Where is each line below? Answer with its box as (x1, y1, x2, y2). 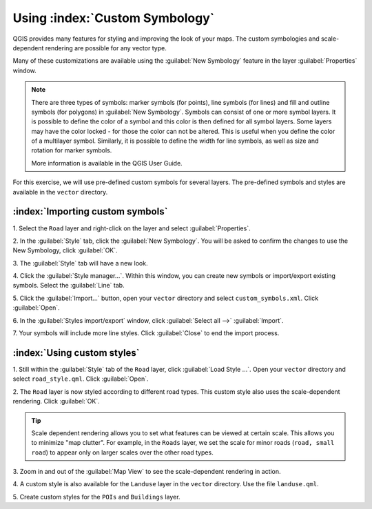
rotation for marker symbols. (31, 146, 112, 154)
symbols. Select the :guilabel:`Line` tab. (12, 281, 125, 290)
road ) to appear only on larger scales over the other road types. (31, 448, 214, 457)
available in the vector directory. (12, 188, 108, 196)
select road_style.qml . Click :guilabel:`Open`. (12, 375, 149, 383)
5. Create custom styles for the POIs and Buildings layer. (12, 492, 180, 501)
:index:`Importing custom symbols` (12, 206, 168, 217)
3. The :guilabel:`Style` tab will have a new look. (12, 259, 148, 267)
